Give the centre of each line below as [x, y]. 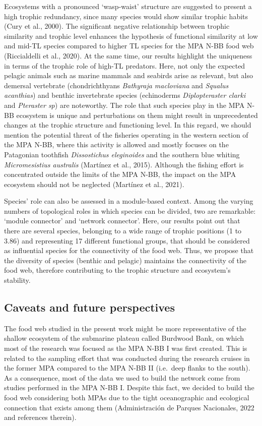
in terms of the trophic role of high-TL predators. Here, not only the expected [125, 65]
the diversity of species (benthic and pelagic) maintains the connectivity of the [125, 260]
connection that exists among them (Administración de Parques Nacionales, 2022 [129, 407]
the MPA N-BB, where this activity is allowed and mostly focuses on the [116, 144]
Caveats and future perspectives [89, 307]
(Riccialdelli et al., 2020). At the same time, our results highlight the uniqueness [128, 55]
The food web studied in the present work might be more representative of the [125, 328]
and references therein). [40, 417]
